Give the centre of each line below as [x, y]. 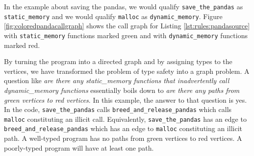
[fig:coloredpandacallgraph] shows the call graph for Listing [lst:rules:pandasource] [127, 26]
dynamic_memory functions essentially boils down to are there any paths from [122, 90]
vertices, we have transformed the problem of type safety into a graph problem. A [127, 71]
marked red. [22, 45]
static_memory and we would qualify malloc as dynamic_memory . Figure [113, 16]
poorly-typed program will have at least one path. [79, 147]
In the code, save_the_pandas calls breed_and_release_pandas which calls [118, 109]
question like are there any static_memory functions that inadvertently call [117, 80]
